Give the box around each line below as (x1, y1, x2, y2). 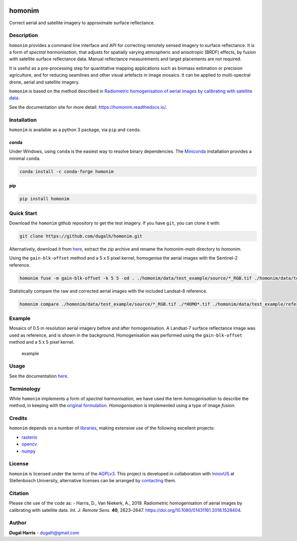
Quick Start (9, 210, 37, 217)
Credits (9, 415, 27, 422)
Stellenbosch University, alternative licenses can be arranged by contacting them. (9, 478, 177, 484)
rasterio (21, 434, 38, 440)
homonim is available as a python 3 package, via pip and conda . (9, 127, 141, 133)
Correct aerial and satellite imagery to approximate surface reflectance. (9, 20, 155, 26)
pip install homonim (19, 196, 69, 202)
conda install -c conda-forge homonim (19, 169, 114, 174)
